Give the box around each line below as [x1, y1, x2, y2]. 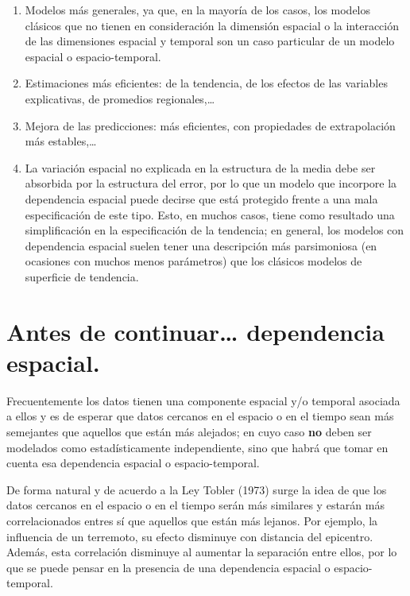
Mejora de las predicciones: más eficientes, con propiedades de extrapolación [25, 117, 396, 134]
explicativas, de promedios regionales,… [25, 90, 215, 106]
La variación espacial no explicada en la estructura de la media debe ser [25, 159, 376, 176]
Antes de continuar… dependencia [6, 315, 385, 347]
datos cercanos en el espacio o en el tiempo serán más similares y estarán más [6, 497, 385, 513]
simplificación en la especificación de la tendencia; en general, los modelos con [25, 222, 404, 238]
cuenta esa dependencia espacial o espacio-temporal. [6, 455, 260, 471]
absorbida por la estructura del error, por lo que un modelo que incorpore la [25, 175, 397, 192]
